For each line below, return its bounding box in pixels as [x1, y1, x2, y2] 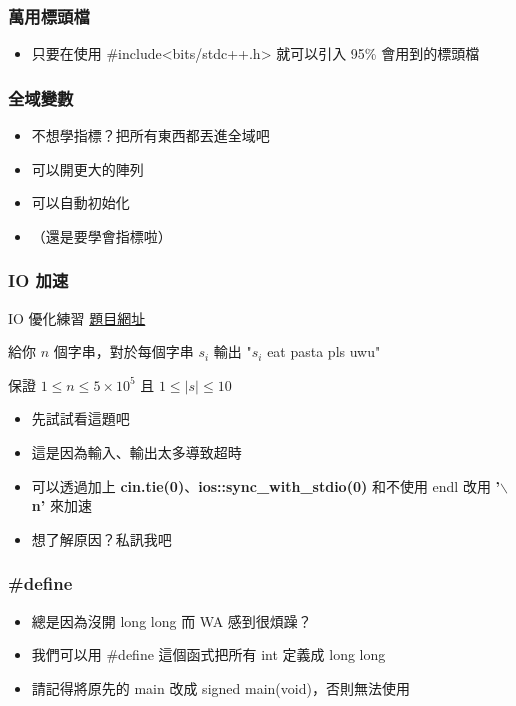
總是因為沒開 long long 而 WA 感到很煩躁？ [31, 610, 312, 631]
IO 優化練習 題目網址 [8, 307, 146, 328]
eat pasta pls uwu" [267, 341, 381, 362]
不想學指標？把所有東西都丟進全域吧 [31, 125, 270, 146]
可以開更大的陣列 [31, 158, 144, 179]
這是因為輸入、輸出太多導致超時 [31, 442, 242, 462]
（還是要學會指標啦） [31, 225, 172, 246]
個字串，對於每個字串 [53, 341, 194, 362]
